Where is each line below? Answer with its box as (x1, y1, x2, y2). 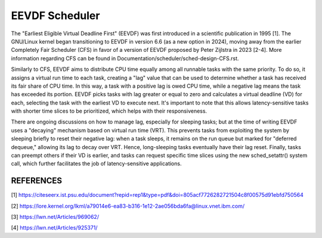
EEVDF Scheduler (11, 9, 100, 22)
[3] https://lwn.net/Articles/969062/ (11, 214, 100, 221)
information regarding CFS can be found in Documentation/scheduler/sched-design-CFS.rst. (11, 54, 239, 62)
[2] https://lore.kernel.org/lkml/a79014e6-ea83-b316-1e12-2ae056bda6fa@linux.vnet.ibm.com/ (11, 202, 244, 209)
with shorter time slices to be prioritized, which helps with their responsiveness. (11, 107, 208, 115)
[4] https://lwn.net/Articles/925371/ (11, 224, 98, 231)
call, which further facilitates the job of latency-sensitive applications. (11, 160, 182, 167)
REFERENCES (11, 176, 63, 186)
